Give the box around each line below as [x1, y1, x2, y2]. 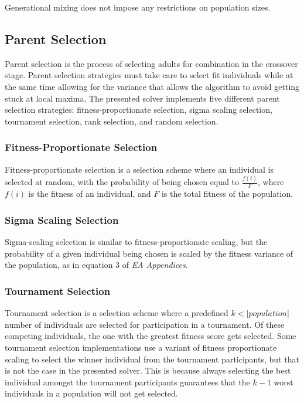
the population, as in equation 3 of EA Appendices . [5, 258, 188, 271]
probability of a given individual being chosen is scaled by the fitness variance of [5, 247, 293, 259]
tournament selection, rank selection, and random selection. [5, 115, 218, 127]
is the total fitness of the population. [161, 187, 293, 200]
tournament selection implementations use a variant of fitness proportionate [5, 341, 277, 353]
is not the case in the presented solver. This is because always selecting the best [5, 364, 291, 377]
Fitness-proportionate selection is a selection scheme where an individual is [5, 163, 274, 175]
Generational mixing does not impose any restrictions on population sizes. [5, 1, 271, 13]
